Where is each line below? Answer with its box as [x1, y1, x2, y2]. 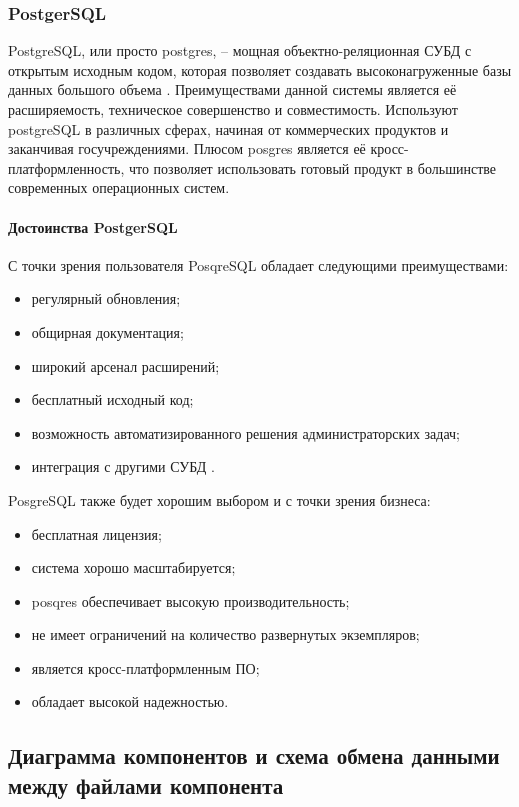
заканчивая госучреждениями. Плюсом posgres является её [8, 138, 366, 159]
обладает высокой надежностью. [31, 691, 229, 712]
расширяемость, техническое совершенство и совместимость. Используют [8, 99, 458, 119]
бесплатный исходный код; [31, 389, 194, 410]
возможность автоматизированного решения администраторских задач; [31, 422, 460, 443]
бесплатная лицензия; [31, 523, 162, 544]
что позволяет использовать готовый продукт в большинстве [128, 157, 496, 178]
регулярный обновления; [31, 288, 181, 309]
